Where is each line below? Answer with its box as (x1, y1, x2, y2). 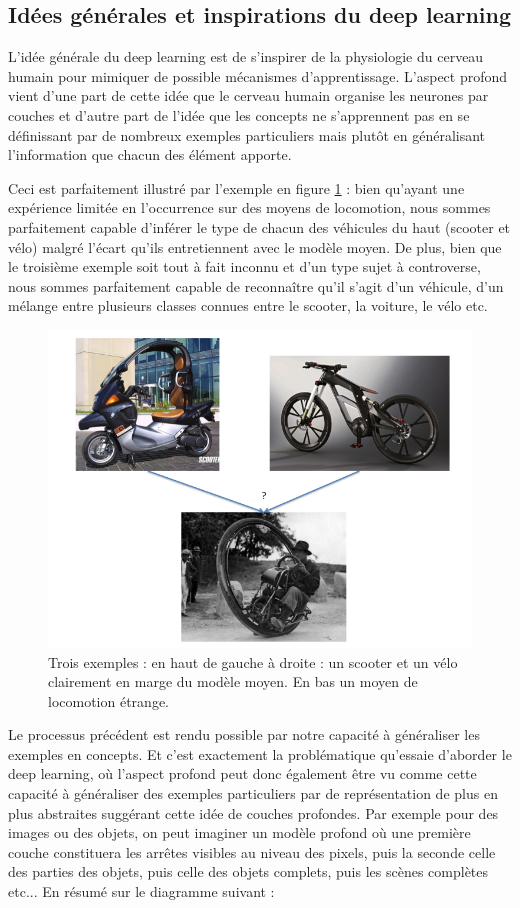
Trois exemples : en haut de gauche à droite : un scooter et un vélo (48, 651, 458, 672)
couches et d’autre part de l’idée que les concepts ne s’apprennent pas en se (8, 104, 470, 125)
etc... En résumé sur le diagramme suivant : (8, 881, 275, 902)
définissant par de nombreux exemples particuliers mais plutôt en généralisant (8, 124, 486, 145)
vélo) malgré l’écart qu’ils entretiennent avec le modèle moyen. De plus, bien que (8, 236, 502, 257)
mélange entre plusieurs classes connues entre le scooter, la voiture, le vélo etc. (8, 295, 488, 316)
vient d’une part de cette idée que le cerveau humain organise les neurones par (8, 85, 489, 106)
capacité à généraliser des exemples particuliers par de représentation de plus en (8, 783, 498, 804)
